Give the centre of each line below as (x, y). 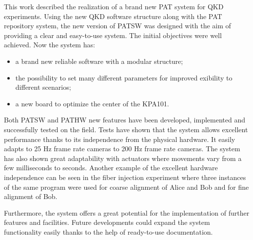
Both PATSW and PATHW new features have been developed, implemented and (125, 120)
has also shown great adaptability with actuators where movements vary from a (123, 158)
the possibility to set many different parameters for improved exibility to (124, 77)
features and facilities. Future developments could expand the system (107, 222)
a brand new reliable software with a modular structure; (99, 61)
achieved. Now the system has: (49, 45)
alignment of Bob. (31, 196)
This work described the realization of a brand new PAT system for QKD (114, 6)
